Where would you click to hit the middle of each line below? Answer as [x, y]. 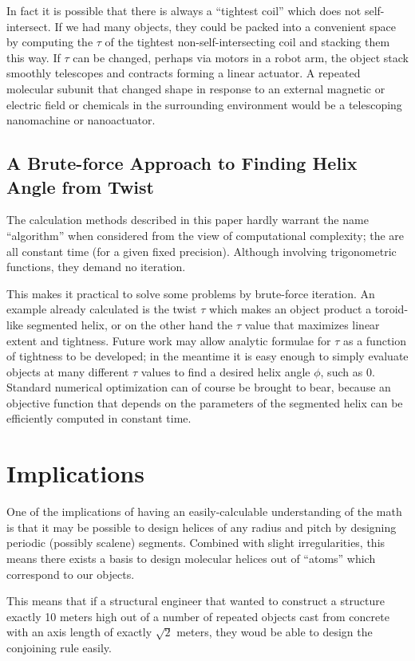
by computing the [50, 42]
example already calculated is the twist [102, 309]
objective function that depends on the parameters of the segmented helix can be [205, 402]
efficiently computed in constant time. [99, 418]
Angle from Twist [80, 186]
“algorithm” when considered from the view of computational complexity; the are [206, 235]
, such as [342, 371]
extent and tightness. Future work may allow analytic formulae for [169, 340]
